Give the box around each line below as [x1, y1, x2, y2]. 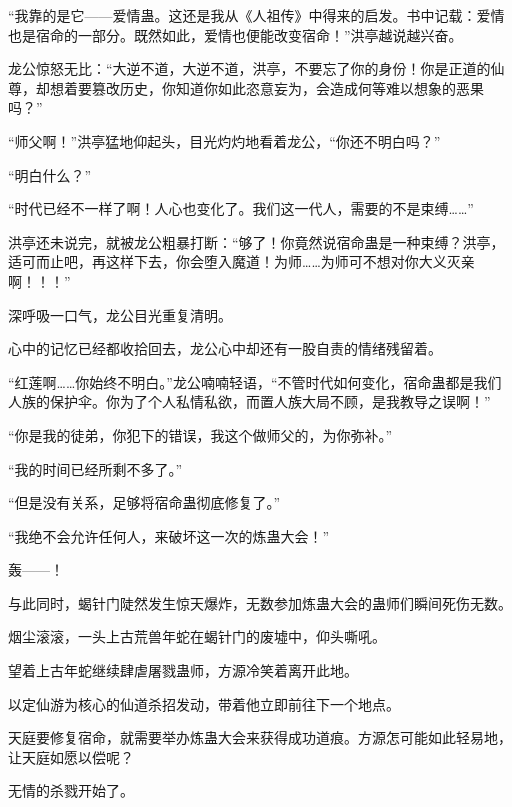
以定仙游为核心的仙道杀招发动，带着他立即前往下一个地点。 [8, 693, 400, 714]
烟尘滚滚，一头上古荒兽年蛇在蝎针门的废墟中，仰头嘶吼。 [8, 626, 386, 647]
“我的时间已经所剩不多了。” [8, 458, 183, 479]
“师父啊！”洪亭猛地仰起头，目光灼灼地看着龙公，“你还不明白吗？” [8, 130, 441, 151]
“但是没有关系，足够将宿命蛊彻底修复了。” [8, 492, 281, 513]
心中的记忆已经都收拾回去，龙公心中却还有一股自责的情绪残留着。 [8, 338, 442, 359]
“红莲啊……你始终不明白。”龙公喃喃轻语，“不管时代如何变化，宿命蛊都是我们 [8, 371, 502, 392]
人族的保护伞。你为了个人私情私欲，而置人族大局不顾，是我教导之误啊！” [8, 391, 491, 412]
